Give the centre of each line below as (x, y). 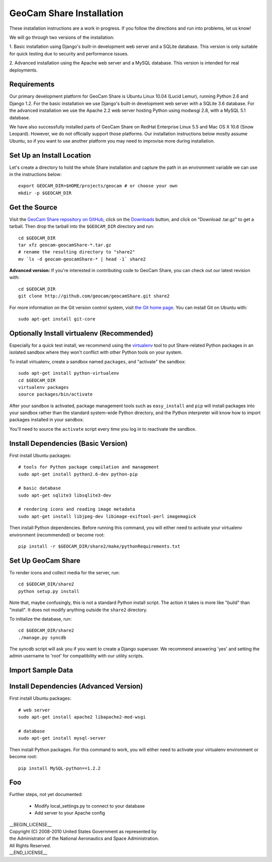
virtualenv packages (44, 387)
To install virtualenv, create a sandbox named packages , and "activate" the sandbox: (98, 361)
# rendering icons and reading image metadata (77, 509)
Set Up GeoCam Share (45, 560)
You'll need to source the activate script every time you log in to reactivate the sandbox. (103, 429)
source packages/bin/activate (56, 394)
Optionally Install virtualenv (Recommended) (81, 333)
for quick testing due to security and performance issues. (69, 53)
